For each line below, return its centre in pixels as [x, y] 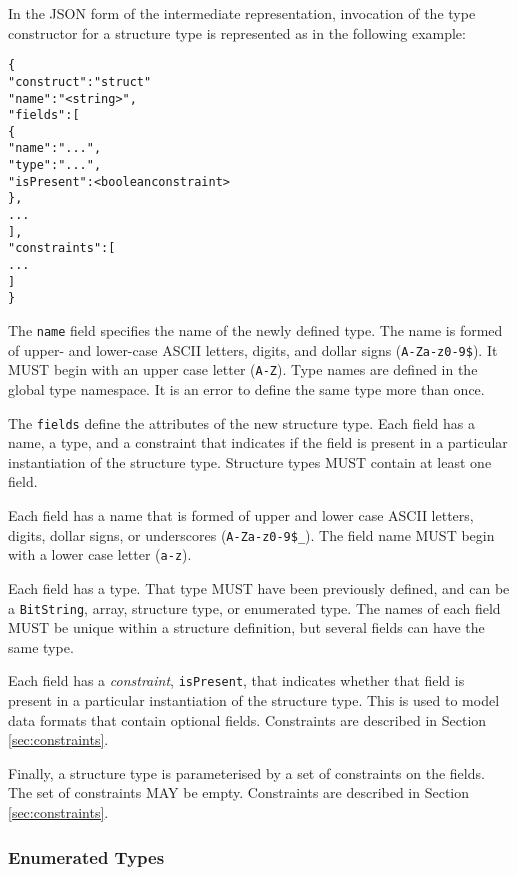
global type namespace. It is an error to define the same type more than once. [246, 389]
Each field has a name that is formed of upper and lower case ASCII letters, [241, 515]
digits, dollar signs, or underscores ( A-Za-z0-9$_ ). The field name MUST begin [251, 534]
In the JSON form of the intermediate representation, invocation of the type [242, 13]
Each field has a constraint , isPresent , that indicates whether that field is [236, 680]
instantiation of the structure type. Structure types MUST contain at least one [250, 461]
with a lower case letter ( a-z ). [100, 554]
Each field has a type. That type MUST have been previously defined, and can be [259, 587]
